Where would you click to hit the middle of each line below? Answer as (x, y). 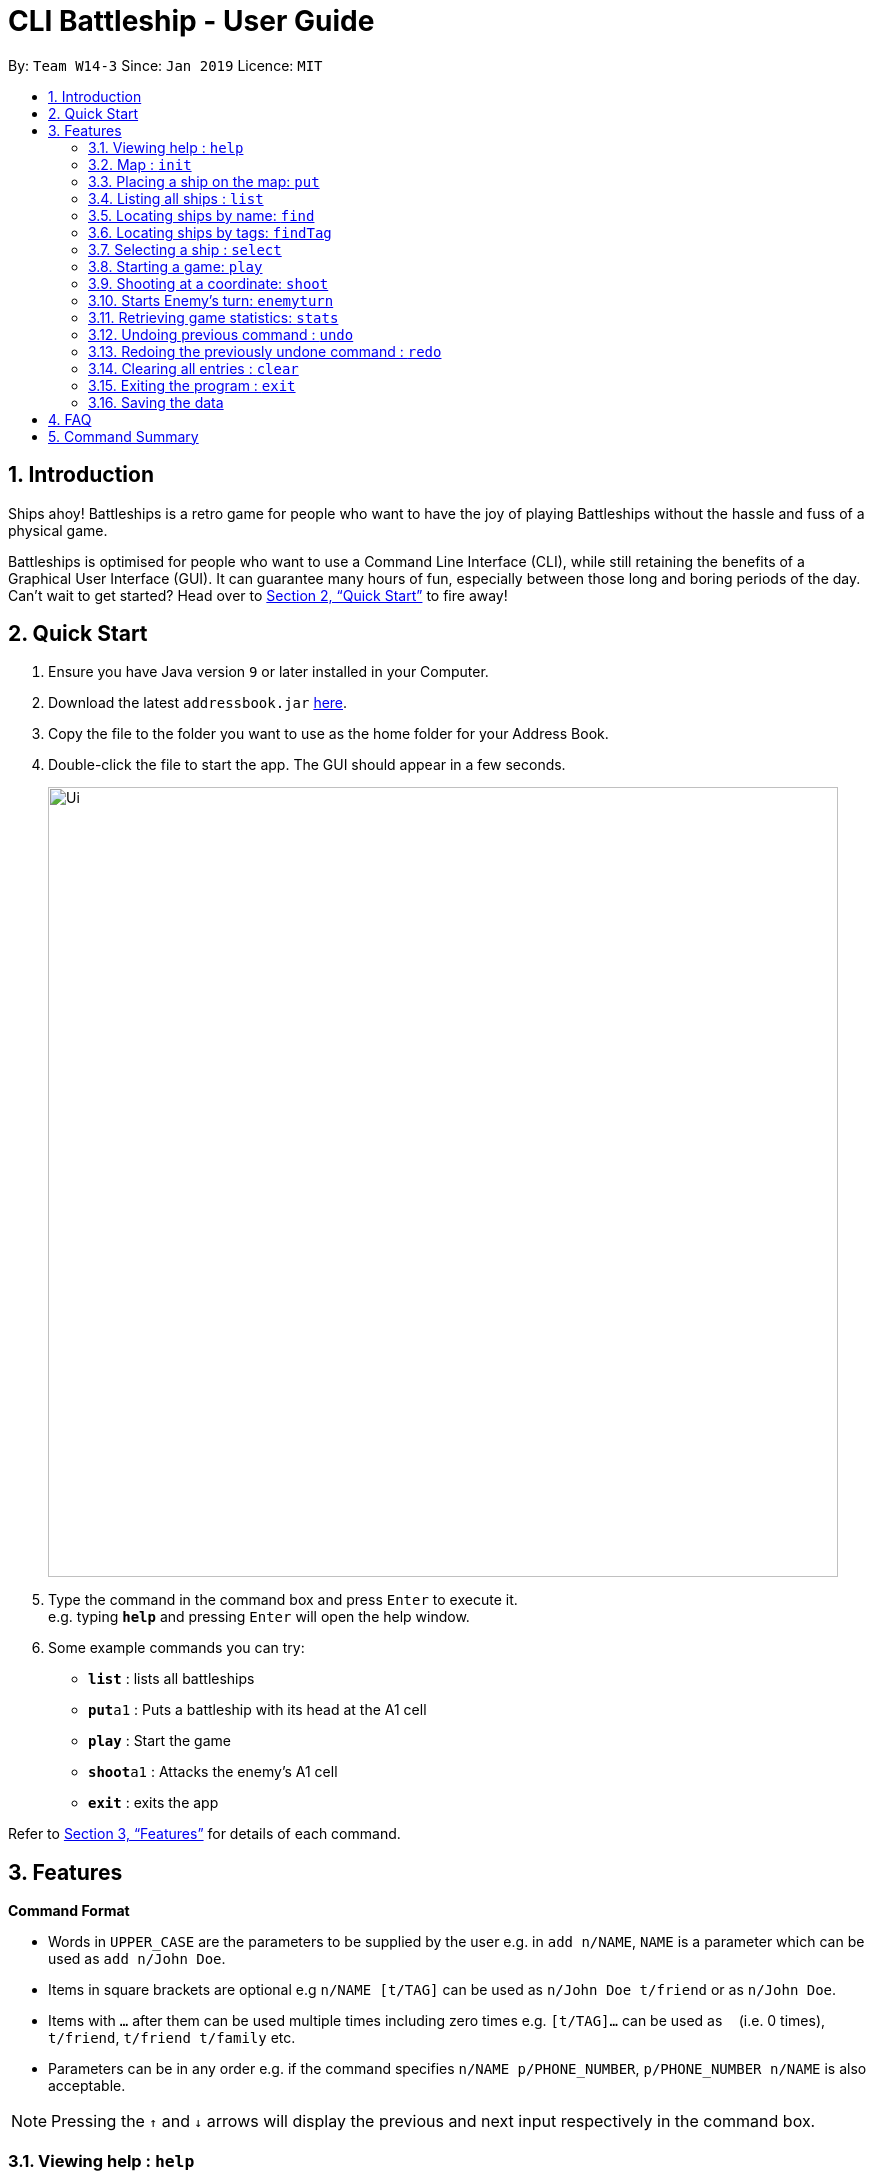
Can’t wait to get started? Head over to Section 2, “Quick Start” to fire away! (258, 595)
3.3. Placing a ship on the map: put (204, 181)
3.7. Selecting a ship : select (185, 249)
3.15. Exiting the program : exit (192, 385)
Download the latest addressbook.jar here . (198, 703)
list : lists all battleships (171, 1679)
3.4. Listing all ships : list (176, 198)
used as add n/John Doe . (137, 1959)
